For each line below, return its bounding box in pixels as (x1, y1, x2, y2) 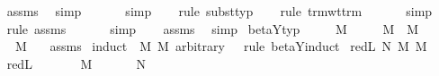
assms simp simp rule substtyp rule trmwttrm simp (6, 2, 433, 20)
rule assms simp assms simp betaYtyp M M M (6, 19, 419, 38)
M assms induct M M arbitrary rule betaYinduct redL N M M (14, 37, 427, 55)
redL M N (6, 54, 146, 72)
